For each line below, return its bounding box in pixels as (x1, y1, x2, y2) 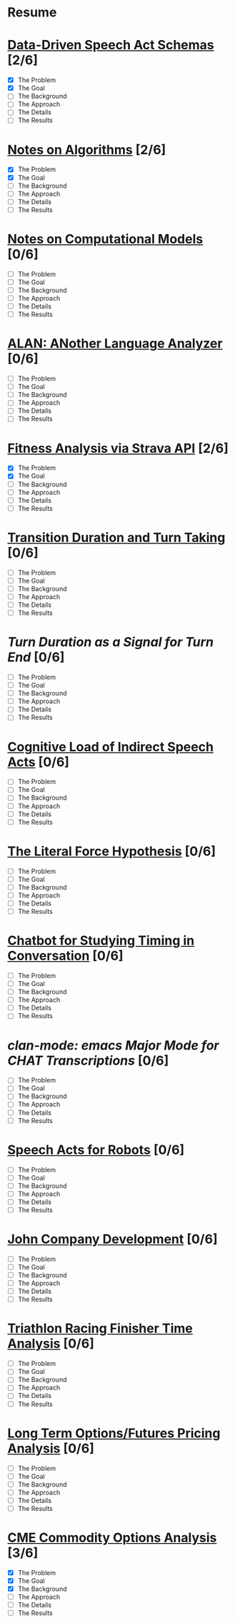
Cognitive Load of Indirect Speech (7, 738, 214, 755)
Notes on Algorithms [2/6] (7, 141, 166, 158)
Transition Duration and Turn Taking (7, 529, 226, 546)
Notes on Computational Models (7, 231, 204, 247)
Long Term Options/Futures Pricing (7, 1425, 221, 1441)
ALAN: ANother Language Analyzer (7, 336, 223, 352)
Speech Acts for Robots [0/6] (7, 1142, 185, 1157)
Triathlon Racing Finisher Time (7, 1320, 193, 1337)
